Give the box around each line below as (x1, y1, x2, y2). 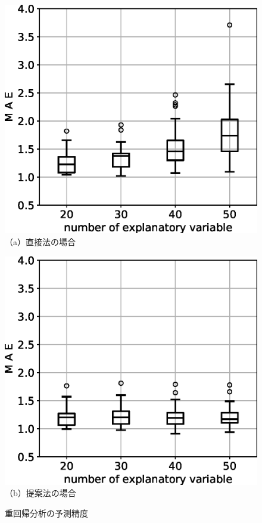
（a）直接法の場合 (5, 235, 76, 247)
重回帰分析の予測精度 (5, 507, 88, 519)
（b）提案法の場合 (5, 487, 76, 499)
